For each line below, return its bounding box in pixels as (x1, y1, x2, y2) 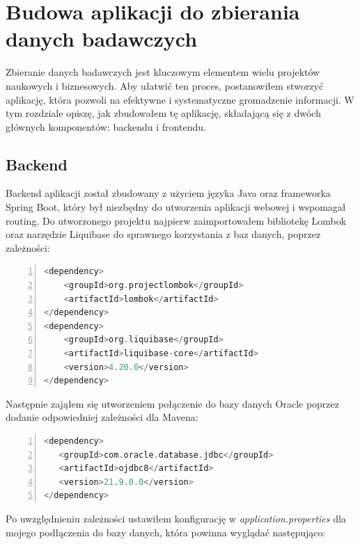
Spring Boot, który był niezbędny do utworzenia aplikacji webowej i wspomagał (6, 200, 346, 214)
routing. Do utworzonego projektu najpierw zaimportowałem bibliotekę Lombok (6, 213, 347, 227)
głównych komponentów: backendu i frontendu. (6, 119, 206, 134)
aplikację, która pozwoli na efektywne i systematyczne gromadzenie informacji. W (6, 92, 354, 106)
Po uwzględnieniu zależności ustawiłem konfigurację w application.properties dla (6, 511, 346, 525)
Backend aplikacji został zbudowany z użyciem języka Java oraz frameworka (6, 186, 331, 200)
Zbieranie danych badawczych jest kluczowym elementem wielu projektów (6, 65, 320, 79)
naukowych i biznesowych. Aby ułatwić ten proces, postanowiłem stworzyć (6, 78, 324, 93)
